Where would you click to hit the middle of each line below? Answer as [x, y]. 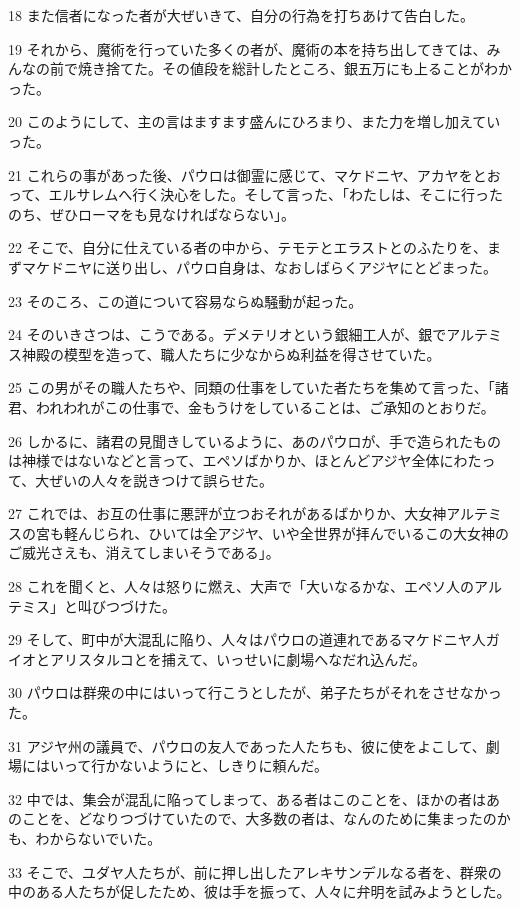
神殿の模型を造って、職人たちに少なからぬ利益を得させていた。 [231, 353]
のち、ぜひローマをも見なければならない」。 [151, 213]
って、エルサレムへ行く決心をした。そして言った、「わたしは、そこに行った [255, 194]
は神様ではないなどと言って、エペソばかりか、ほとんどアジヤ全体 [224, 460]
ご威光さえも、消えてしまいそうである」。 [144, 552]
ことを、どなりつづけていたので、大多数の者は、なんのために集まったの [259, 818]
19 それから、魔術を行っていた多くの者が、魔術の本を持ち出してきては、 [247, 48]
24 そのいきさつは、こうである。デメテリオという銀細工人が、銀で [227, 334]
